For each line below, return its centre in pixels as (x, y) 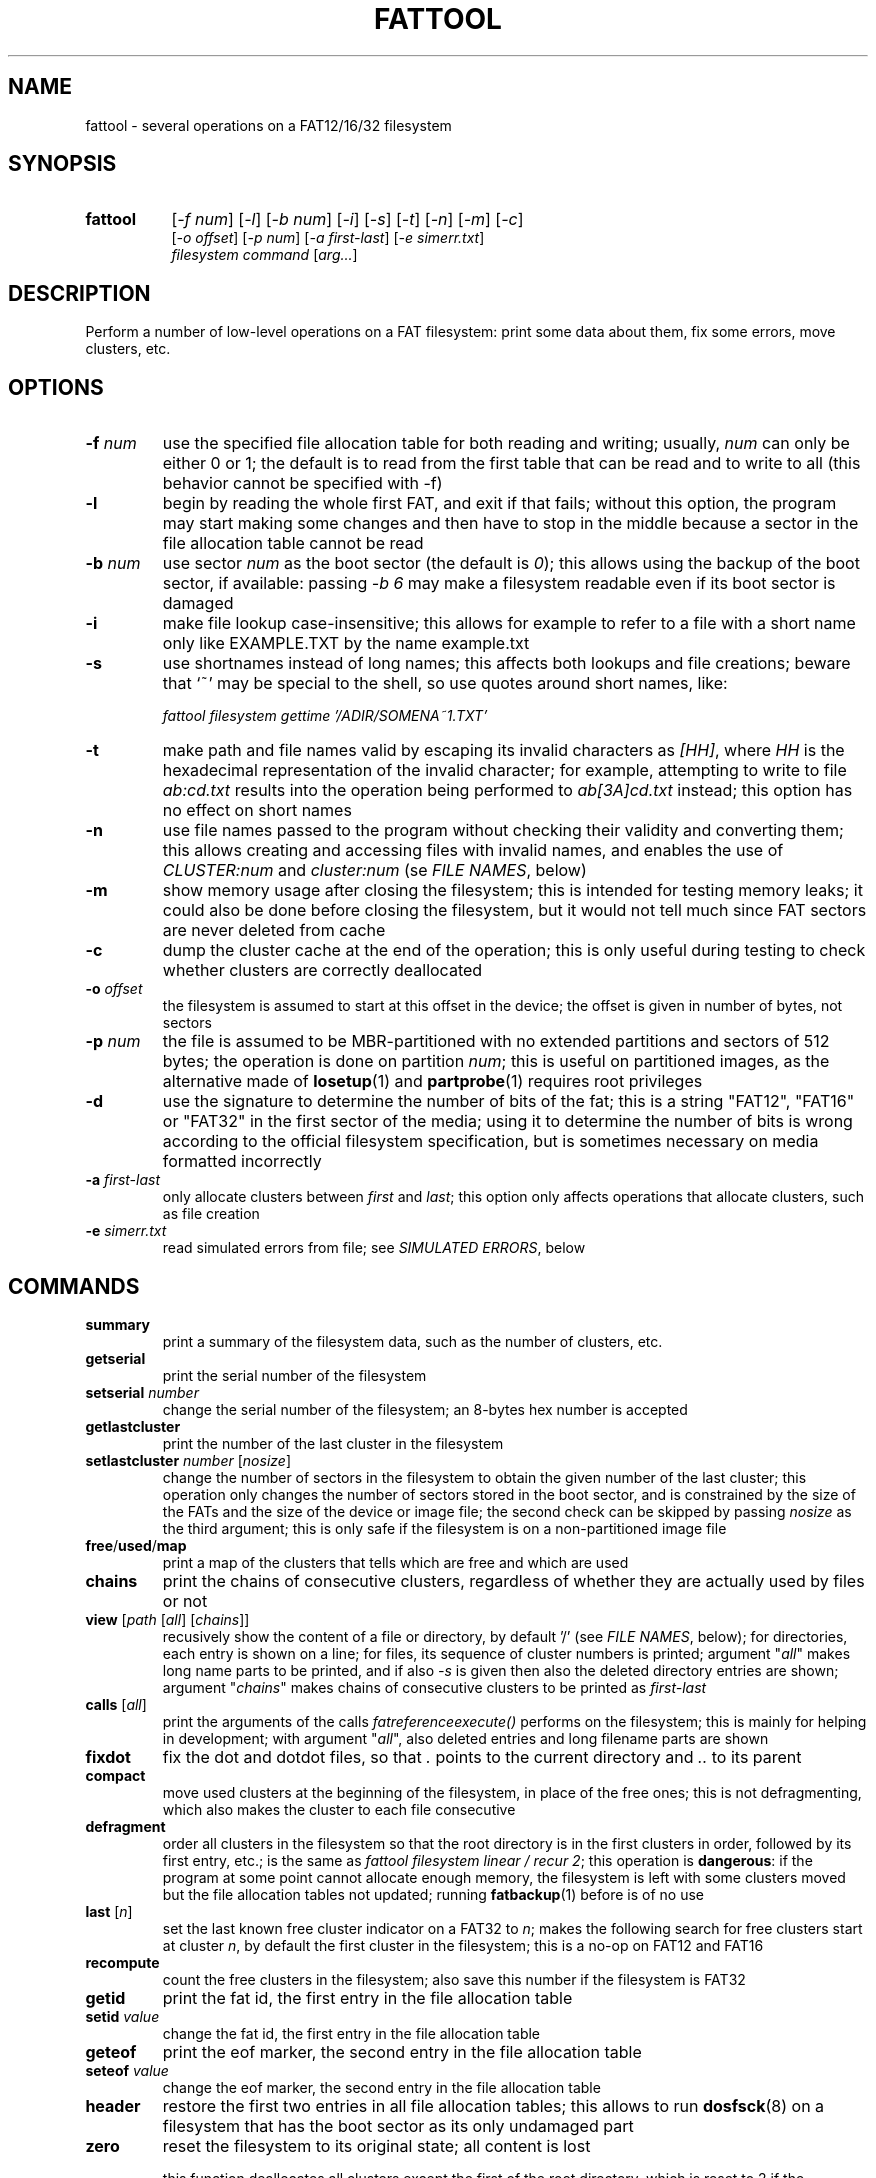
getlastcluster (133, 1426)
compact (115, 1775)
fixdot (108, 1756)
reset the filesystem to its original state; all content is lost (376, 2145)
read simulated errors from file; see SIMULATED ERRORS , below (374, 1248)
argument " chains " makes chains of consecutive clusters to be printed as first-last (434, 1687)
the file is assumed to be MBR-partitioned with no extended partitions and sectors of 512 (496, 1041)
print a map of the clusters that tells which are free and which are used (395, 1562)
